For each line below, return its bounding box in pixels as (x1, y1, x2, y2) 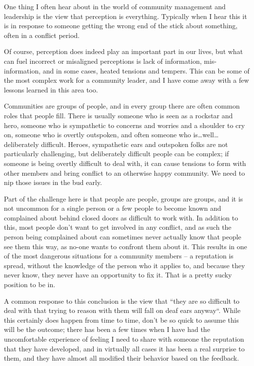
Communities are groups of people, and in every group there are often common (4, 101, 240, 111)
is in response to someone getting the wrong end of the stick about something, (4, 20, 238, 31)
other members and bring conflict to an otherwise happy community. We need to (4, 167, 245, 178)
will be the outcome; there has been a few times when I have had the (4, 324, 210, 334)
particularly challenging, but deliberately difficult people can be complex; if (4, 148, 229, 159)
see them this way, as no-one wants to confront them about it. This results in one (4, 241, 247, 251)
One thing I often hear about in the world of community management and (4, 1, 226, 11)
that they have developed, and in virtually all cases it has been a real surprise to (4, 343, 245, 353)
